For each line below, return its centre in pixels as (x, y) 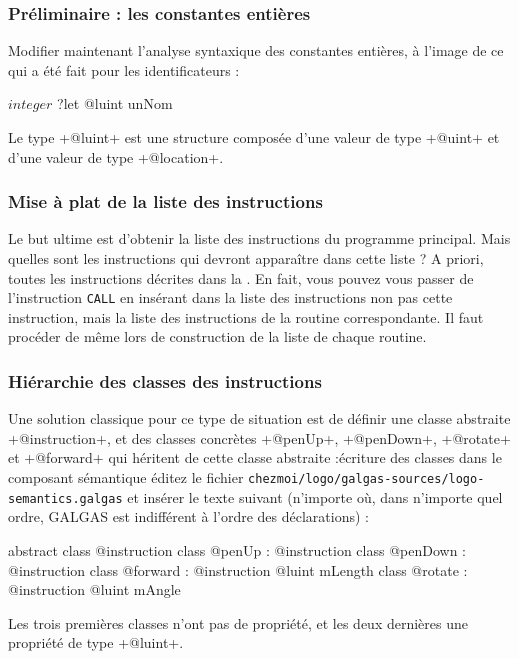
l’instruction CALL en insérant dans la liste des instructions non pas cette (230, 297)
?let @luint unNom (115, 103)
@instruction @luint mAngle (94, 589)
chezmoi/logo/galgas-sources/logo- (366, 479)
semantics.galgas (65, 498)
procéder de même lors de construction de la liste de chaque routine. (217, 336)
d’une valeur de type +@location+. (116, 156)
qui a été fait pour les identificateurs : (124, 69)
